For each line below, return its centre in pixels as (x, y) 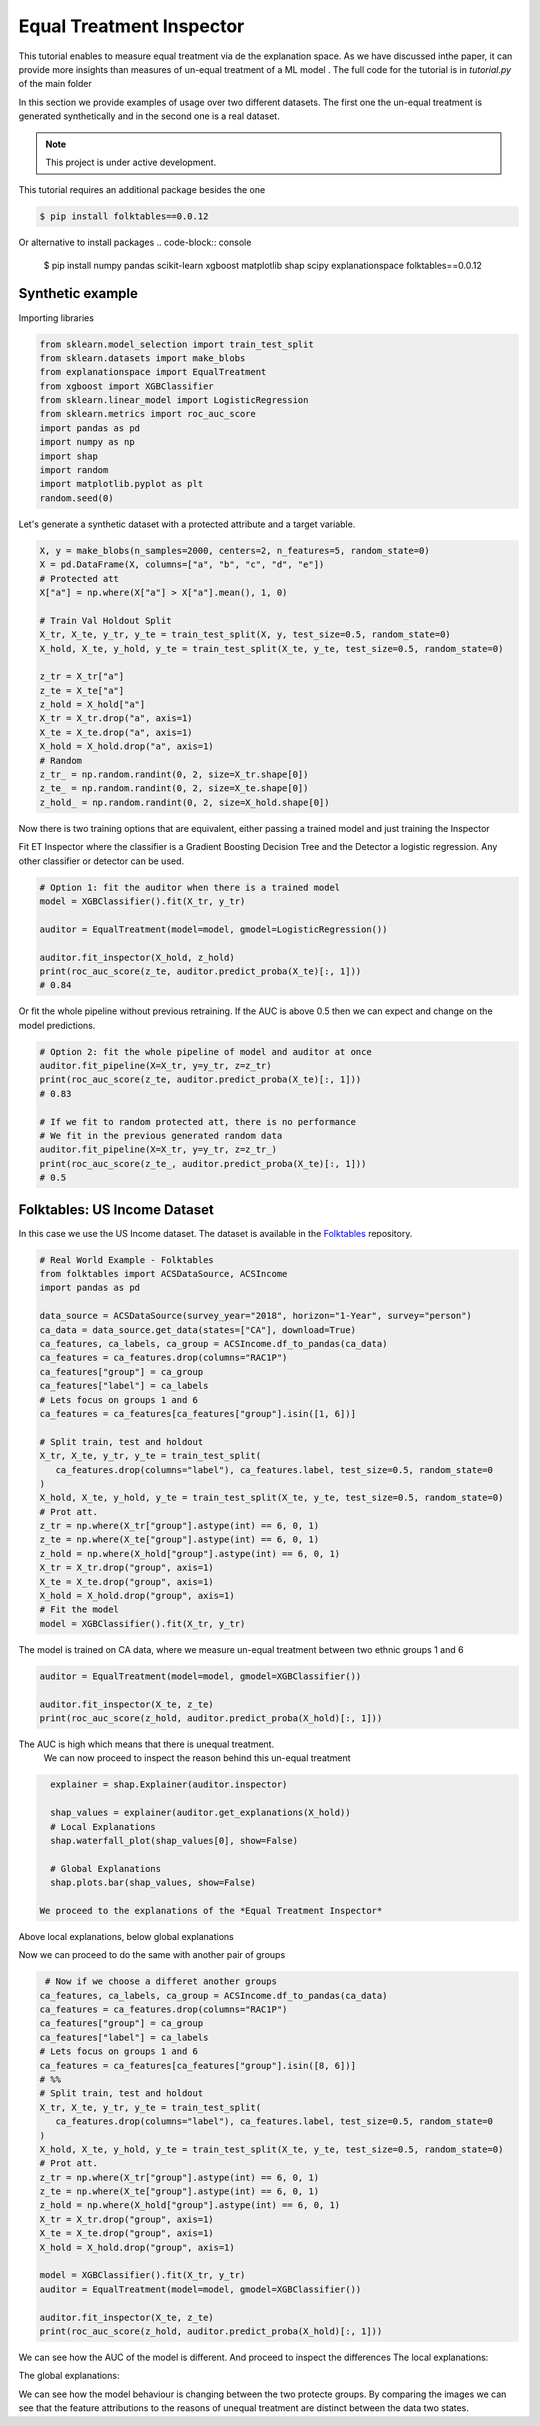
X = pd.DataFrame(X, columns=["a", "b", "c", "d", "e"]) (182, 564)
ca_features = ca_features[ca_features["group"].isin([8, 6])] (198, 2065)
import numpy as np (87, 442)
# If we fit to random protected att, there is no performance (198, 1121)
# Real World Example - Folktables (126, 1259)
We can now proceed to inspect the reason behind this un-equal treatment (197, 1758)
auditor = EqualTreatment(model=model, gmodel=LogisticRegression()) (213, 929)
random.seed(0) (76, 498)
